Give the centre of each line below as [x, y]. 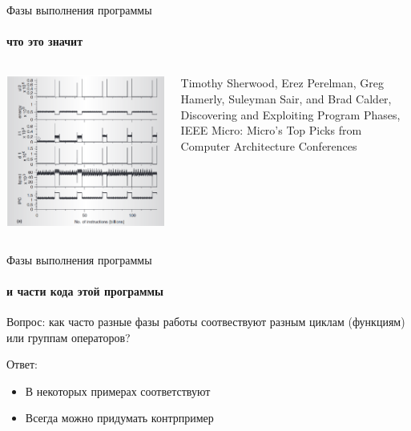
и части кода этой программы [85, 290]
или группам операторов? [68, 337]
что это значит [45, 41]
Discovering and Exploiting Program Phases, [290, 114]
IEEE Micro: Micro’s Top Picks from [271, 130]
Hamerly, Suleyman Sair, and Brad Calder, [286, 98]
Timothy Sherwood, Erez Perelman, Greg [282, 83]
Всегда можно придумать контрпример [119, 418]
